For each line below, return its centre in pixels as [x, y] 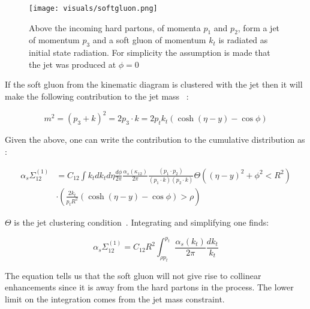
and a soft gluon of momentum [149, 40]
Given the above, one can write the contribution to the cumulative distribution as [155, 139]
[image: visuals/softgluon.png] [93, 8]
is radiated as [243, 40]
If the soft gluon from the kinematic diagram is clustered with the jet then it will [154, 84]
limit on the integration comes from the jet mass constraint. [115, 299]
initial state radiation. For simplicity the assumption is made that [150, 52]
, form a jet [259, 27]
